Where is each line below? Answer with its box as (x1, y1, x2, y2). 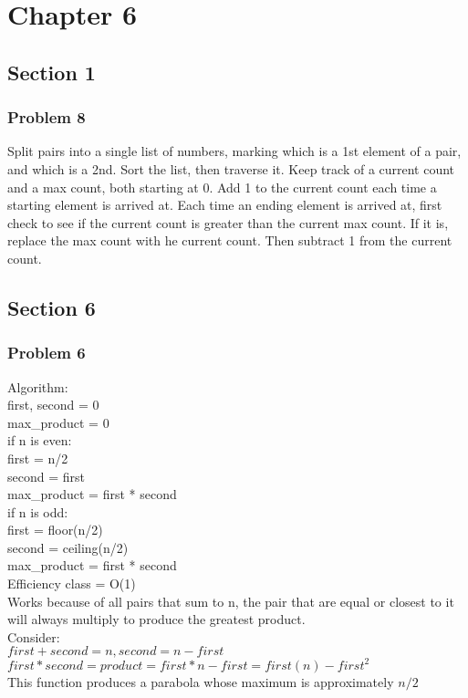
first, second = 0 (7, 395, 99, 414)
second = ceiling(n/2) (7, 537, 129, 557)
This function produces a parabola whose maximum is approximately (7, 672, 394, 691)
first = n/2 (7, 448, 68, 467)
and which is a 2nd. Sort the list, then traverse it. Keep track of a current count (7, 159, 455, 178)
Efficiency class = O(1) (7, 574, 136, 593)
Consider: (7, 627, 60, 646)
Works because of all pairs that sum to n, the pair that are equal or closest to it (7, 591, 454, 610)
